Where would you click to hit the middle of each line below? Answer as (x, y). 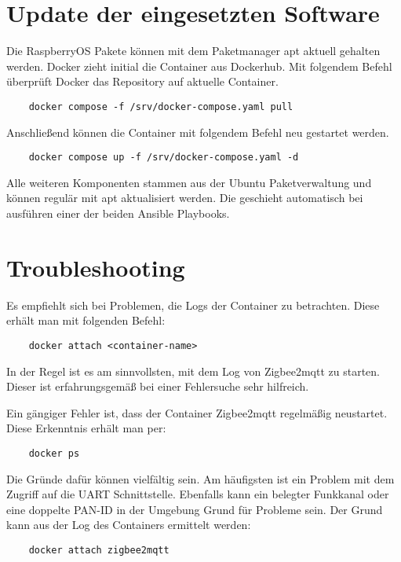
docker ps (54, 453)
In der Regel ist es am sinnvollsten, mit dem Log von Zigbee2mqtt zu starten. (193, 371)
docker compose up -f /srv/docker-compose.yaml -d (164, 158)
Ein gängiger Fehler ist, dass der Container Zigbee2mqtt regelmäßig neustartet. (197, 412)
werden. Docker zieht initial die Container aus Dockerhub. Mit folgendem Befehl (199, 66)
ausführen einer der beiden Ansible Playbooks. (118, 213)
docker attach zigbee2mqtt (99, 550)
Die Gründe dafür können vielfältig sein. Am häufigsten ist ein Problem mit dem (200, 478)
